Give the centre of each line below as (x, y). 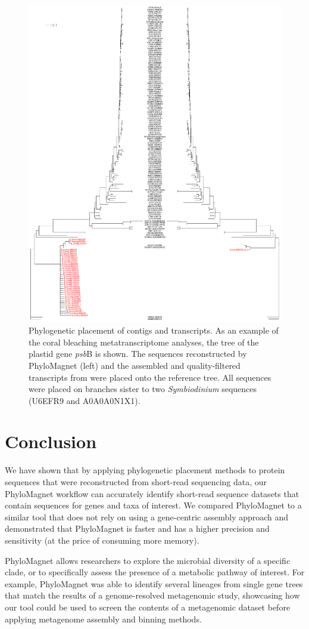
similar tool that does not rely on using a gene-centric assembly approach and (147, 517)
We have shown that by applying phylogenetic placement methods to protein (145, 470)
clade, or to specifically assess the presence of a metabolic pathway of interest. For (155, 572)
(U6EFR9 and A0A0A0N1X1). (85, 400)
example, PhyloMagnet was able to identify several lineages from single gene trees (154, 583)
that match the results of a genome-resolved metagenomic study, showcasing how (152, 595)
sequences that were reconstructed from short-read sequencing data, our (136, 482)
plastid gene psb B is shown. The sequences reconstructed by (138, 354)
